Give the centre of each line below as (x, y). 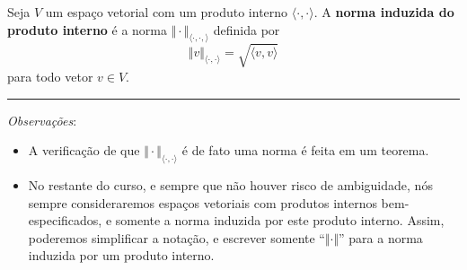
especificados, (65, 220)
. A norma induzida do (384, 12)
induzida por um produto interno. (121, 255)
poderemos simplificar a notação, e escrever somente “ (176, 237)
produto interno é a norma (88, 29)
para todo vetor (50, 76)
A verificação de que (84, 150)
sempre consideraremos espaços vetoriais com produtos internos (203, 202)
